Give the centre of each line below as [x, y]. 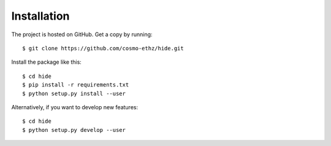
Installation [40, 16]
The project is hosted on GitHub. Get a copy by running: [82, 34]
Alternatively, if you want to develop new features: [74, 107]
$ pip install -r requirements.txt [76, 85]
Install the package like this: [47, 62]
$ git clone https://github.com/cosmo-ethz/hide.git [103, 48]
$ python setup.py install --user [74, 93]
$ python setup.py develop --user [74, 130]
